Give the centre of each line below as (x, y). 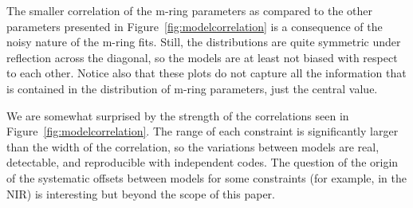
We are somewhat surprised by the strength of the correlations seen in (178, 115)
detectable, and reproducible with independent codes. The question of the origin (203, 162)
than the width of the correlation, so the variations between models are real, (193, 146)
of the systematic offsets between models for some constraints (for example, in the (206, 177)
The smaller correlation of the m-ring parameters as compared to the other (190, 10)
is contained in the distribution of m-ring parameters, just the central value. (192, 88)
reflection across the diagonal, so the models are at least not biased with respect (202, 57)
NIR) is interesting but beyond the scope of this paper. (141, 193)
